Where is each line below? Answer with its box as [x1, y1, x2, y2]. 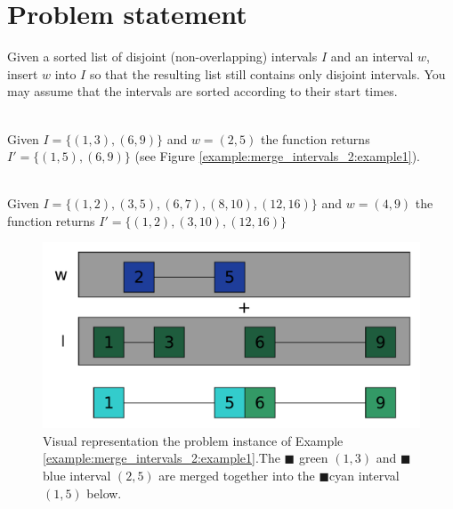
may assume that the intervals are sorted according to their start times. [7, 82, 398, 101]
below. [86, 483, 122, 502]
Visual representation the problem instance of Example [43, 431, 344, 449]
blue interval [43, 465, 111, 484]
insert [7, 64, 38, 83]
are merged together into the [158, 465, 315, 484]
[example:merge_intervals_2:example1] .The [43, 448, 280, 467]
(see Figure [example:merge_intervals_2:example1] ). [134, 147, 421, 166]
